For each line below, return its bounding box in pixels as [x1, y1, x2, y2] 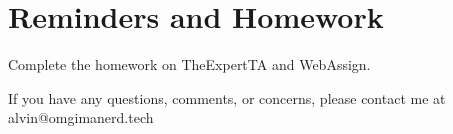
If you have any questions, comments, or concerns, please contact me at [8, 87, 446, 108]
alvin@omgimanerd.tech [8, 107, 154, 128]
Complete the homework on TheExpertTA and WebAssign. [8, 54, 371, 75]
